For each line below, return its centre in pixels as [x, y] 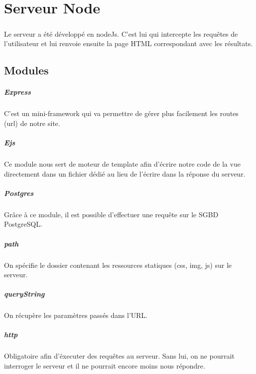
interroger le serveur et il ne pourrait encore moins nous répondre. [105, 366]
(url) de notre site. [32, 123]
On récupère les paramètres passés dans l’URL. [76, 315]
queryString [24, 294]
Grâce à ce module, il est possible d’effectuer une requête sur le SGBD [111, 214]
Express [18, 92]
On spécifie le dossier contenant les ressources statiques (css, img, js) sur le [118, 265]
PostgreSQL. [23, 224]
